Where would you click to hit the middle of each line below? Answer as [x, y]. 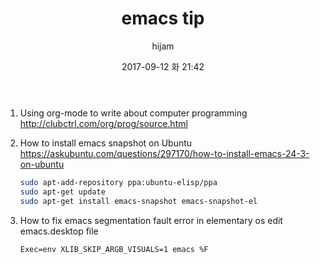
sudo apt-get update [62, 192]
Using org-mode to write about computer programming [133, 113]
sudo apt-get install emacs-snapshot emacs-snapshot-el [138, 201]
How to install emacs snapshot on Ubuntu [106, 143]
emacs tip [163, 18]
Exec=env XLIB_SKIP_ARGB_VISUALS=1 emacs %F [114, 249]
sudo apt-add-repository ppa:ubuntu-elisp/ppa [118, 182]
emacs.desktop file [59, 231]
